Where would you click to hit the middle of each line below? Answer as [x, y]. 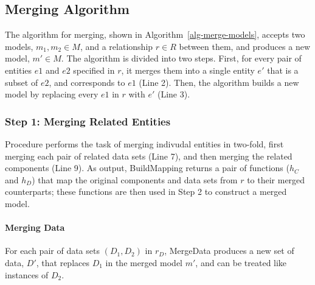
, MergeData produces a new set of [229, 251]
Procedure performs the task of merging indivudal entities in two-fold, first [144, 143]
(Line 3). [174, 94]
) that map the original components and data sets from [135, 179]
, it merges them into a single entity [188, 70]
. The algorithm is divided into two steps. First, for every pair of [181, 58]
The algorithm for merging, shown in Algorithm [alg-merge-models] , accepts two [155, 34]
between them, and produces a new [245, 46]
